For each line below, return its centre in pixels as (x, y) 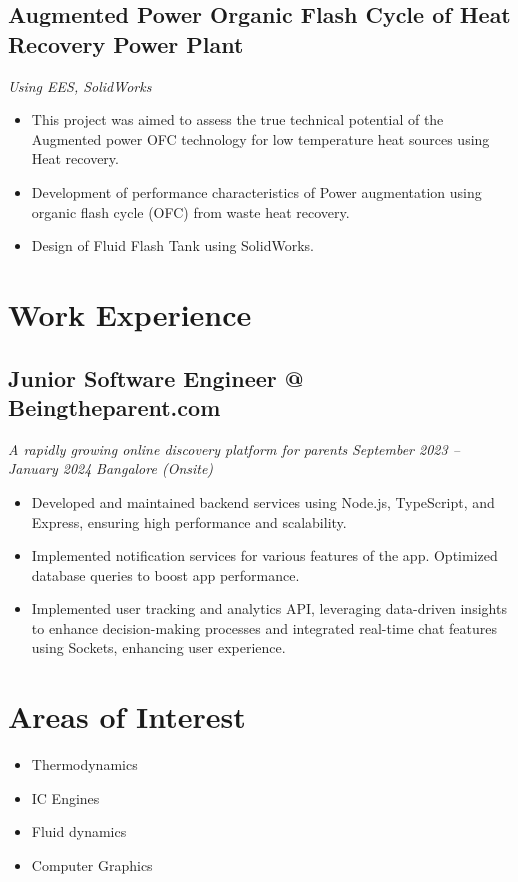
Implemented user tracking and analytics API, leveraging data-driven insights (269, 608)
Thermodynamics (84, 764)
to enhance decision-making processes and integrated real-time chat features (264, 627)
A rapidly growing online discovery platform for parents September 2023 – (234, 448)
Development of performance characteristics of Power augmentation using (256, 191)
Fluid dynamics (79, 831)
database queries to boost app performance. (165, 574)
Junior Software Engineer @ (156, 377)
